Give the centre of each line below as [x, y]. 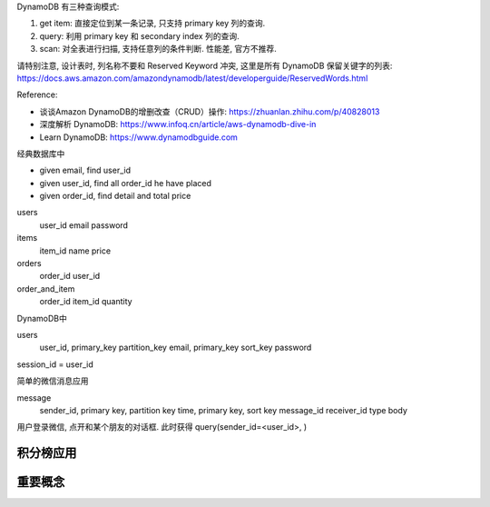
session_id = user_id [55, 364]
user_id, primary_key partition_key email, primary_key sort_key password [176, 348]
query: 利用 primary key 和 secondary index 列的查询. [139, 35]
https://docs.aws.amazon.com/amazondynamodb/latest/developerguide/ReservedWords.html [192, 78]
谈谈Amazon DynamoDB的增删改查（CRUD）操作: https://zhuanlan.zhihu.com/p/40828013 [210, 111]
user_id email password [84, 225]
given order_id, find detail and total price [115, 196]
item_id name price [75, 251]
